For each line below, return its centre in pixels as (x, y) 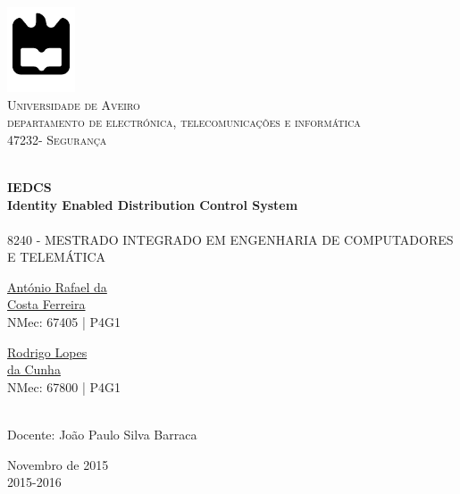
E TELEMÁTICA (57, 257)
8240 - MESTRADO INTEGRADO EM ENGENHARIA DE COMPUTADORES (230, 239)
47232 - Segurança (57, 139)
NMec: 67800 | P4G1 (64, 386)
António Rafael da (57, 286)
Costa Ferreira (46, 304)
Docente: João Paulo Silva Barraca (102, 435)
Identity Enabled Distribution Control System (153, 204)
